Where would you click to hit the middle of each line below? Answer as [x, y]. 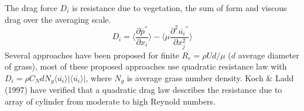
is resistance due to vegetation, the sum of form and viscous [180, 8]
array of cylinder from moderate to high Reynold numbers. [110, 101]
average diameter [269, 55]
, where [99, 78]
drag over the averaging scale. [58, 19]
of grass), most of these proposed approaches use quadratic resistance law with [146, 66]
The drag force [31, 8]
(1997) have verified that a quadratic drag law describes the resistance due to [144, 90]
